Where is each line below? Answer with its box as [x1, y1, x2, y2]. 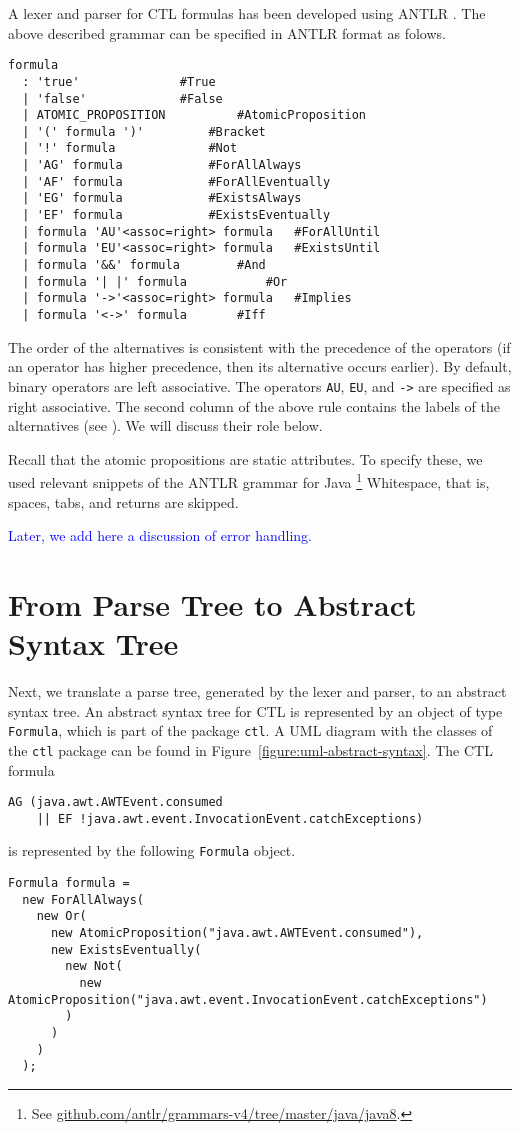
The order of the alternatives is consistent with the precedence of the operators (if [8, 336, 511, 357]
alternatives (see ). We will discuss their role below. [8, 415, 323, 436]
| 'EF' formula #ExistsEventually [22, 208, 331, 223]
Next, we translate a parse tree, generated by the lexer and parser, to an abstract [8, 681, 507, 702]
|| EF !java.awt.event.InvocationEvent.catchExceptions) [36, 811, 424, 826]
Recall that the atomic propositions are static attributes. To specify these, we [8, 448, 483, 469]
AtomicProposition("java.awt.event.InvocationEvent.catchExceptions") [8, 992, 488, 1007]
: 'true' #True [22, 74, 216, 89]
